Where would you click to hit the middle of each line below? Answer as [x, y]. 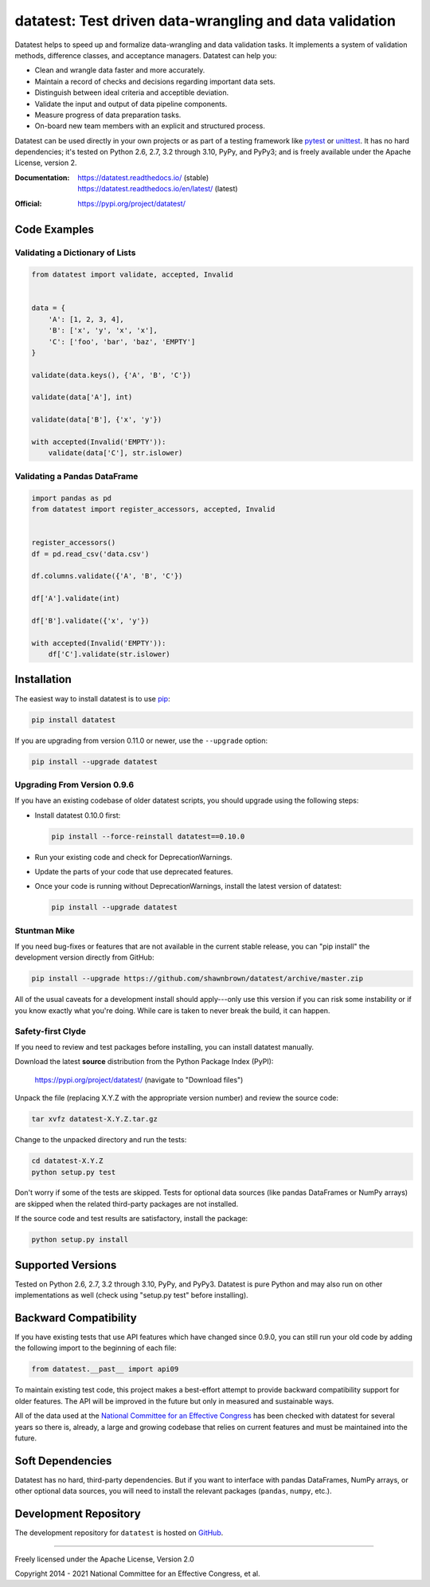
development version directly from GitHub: [84, 957]
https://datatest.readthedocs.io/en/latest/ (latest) [158, 189]
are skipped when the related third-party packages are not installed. [127, 1204]
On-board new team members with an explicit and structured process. [150, 126]
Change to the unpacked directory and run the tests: [101, 1140]
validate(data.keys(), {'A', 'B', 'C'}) [111, 375]
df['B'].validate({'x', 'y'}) [90, 621]
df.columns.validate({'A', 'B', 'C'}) [107, 576]
